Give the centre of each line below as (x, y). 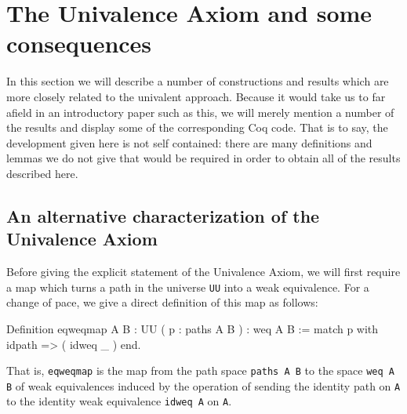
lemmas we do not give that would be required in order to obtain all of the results (203, 158)
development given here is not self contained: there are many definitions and (189, 142)
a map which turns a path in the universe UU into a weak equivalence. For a (188, 287)
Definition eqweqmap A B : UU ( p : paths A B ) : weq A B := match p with (193, 328)
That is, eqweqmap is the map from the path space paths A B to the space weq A (200, 370)
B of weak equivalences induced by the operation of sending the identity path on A (203, 385)
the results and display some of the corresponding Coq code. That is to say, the (197, 127)
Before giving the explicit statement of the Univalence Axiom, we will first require (203, 272)
